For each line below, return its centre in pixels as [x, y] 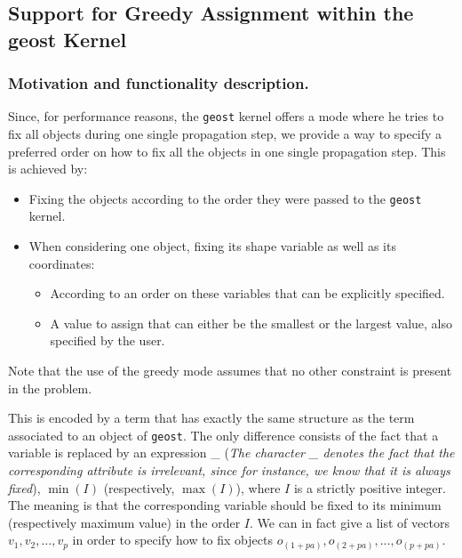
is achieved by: [48, 169]
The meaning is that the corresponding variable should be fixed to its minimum [225, 505]
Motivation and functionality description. [159, 83]
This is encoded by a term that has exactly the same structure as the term [211, 418]
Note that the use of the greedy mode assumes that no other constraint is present [230, 371]
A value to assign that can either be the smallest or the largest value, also [251, 323]
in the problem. [50, 388]
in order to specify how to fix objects [172, 540]
